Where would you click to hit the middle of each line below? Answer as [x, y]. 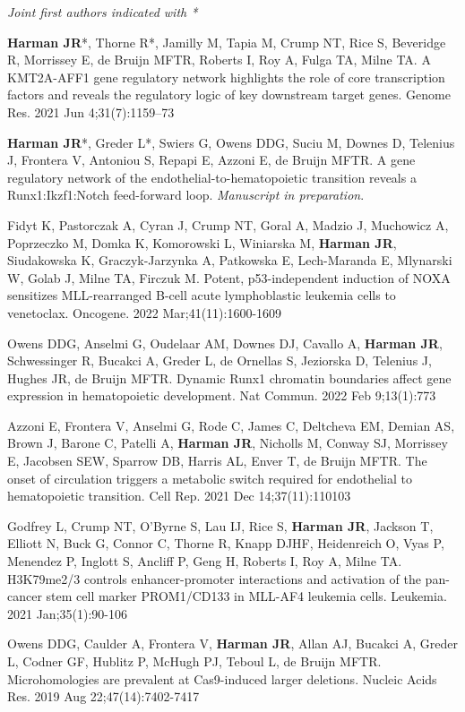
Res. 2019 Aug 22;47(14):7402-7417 [103, 696]
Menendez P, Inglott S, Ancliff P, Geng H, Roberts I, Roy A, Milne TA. [205, 561]
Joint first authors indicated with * [103, 12]
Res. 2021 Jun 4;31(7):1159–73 [91, 112]
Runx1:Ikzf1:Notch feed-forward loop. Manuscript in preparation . [186, 195]
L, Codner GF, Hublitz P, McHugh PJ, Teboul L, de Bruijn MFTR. [194, 661]
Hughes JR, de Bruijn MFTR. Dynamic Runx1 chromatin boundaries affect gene [229, 377]
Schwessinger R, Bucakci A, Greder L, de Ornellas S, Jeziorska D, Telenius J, [220, 360]
